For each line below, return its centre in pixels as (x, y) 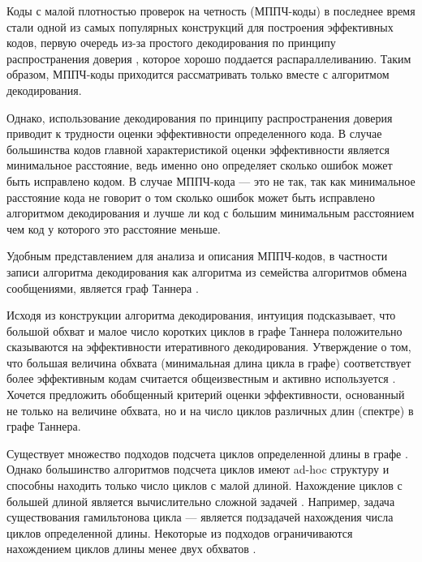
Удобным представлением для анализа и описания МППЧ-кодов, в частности (197, 256)
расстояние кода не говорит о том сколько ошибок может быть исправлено (191, 197)
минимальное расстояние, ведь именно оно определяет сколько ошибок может (200, 165)
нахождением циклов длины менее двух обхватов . (131, 549)
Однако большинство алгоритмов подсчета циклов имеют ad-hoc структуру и (198, 469)
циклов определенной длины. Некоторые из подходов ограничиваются (180, 532)
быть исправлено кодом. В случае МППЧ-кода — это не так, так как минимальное (211, 180)
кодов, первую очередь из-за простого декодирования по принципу (171, 43)
